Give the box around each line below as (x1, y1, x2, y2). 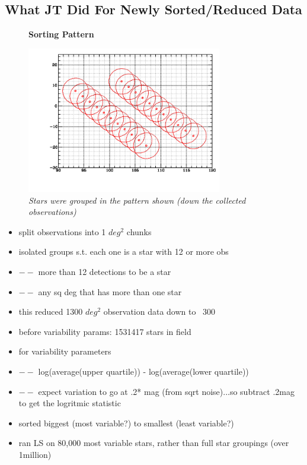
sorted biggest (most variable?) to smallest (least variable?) (18, 416, 234, 429)
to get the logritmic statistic (18, 397, 121, 409)
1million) (18, 448, 52, 460)
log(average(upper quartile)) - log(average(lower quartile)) (38, 365, 249, 377)
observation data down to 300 (103, 305, 216, 318)
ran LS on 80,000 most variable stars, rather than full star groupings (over (18, 436, 289, 449)
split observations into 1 (18, 225, 106, 238)
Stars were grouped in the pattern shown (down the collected (28, 194, 246, 206)
